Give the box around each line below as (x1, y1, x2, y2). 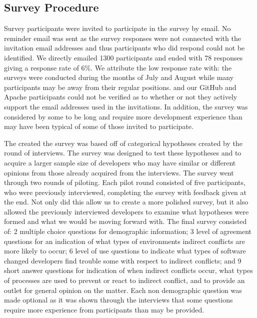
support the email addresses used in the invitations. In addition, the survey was (4, 101, 248, 111)
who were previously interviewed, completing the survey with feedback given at (4, 186, 246, 197)
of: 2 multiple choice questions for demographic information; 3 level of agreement (4, 226, 251, 236)
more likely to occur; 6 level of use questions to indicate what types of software (4, 245, 246, 256)
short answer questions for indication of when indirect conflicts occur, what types (4, 265, 253, 275)
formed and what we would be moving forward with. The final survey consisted (4, 216, 247, 226)
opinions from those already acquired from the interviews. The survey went (4, 167, 234, 177)
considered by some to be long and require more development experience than (4, 111, 242, 121)
